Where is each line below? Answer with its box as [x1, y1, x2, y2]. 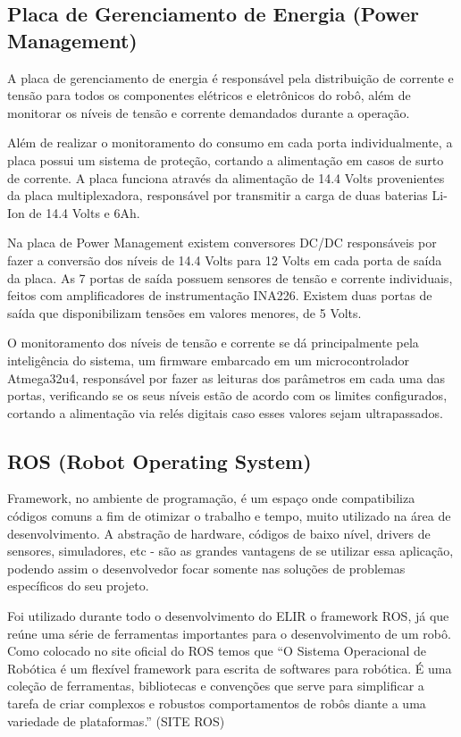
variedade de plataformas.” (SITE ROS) [7, 711, 225, 730]
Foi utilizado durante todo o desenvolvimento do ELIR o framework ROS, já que [7, 607, 449, 625]
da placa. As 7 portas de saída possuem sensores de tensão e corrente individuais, [7, 268, 453, 287]
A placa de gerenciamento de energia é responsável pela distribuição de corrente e [7, 68, 454, 87]
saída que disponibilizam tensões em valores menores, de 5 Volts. [7, 303, 362, 322]
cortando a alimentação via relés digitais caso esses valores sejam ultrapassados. [7, 403, 443, 422]
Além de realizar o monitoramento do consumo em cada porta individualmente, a [7, 133, 453, 152]
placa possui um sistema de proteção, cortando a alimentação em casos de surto [7, 150, 444, 169]
